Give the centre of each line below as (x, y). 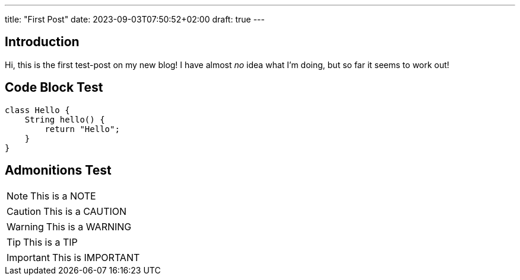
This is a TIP (50, 242)
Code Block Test (54, 88)
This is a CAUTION (85, 211)
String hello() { (65, 119)
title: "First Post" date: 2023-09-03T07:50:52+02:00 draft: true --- (135, 19)
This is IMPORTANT (96, 257)
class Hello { (37, 110)
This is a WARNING (89, 226)
